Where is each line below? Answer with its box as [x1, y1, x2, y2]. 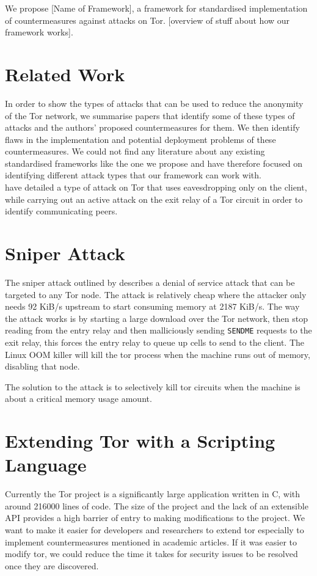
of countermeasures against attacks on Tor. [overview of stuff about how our [5, 13, 290, 26]
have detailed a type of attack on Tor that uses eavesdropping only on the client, [5, 181, 307, 194]
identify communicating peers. [5, 205, 118, 217]
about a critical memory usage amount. [5, 392, 152, 405]
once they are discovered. [5, 559, 99, 572]
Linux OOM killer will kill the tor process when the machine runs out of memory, [5, 348, 310, 360]
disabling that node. [5, 360, 80, 373]
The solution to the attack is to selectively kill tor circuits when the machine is [5, 380, 301, 393]
